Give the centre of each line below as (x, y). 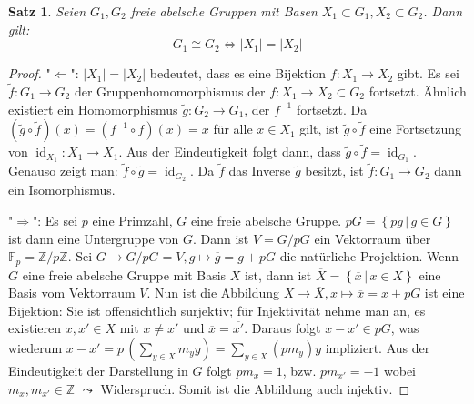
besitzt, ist (334, 171)
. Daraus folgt (282, 328)
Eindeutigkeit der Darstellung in (98, 370)
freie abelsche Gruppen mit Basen (224, 11)
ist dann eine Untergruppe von (94, 238)
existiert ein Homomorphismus (93, 109)
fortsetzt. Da (332, 109)
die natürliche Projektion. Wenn (369, 256)
